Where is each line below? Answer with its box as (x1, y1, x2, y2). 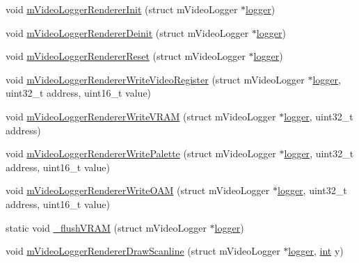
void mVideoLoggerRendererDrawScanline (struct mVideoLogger (6, 244, 280, 258)
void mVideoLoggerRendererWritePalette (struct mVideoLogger (6, 146, 276, 161)
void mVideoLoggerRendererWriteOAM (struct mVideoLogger (6, 183, 270, 198)
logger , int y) (288, 244, 344, 258)
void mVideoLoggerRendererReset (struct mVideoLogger (6, 49, 246, 63)
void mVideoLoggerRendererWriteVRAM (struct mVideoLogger (6, 109, 276, 123)
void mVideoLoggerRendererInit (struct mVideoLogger (6, 2, 238, 16)
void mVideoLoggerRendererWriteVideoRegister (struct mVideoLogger (6, 72, 305, 86)
